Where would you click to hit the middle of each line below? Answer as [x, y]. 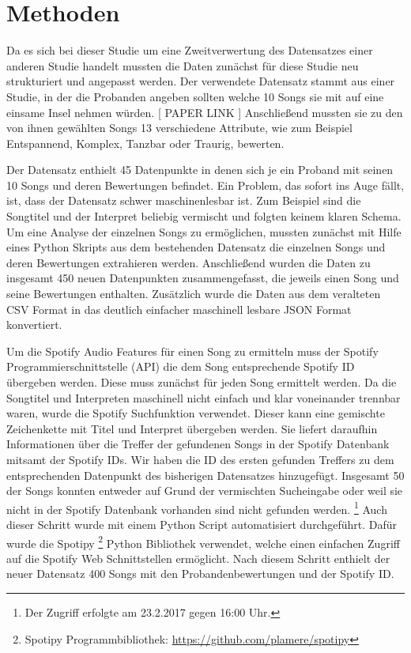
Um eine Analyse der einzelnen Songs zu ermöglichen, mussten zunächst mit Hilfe [204, 231]
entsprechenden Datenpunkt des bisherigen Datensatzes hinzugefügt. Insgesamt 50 [205, 475]
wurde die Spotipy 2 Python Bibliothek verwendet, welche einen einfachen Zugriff [203, 542]
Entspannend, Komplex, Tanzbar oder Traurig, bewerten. [145, 143]
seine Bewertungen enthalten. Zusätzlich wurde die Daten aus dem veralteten [194, 294]
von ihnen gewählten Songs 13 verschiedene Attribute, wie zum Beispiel [179, 128]
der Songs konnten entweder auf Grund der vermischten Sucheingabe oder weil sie [205, 491]
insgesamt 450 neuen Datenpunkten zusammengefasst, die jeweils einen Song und [203, 278]
